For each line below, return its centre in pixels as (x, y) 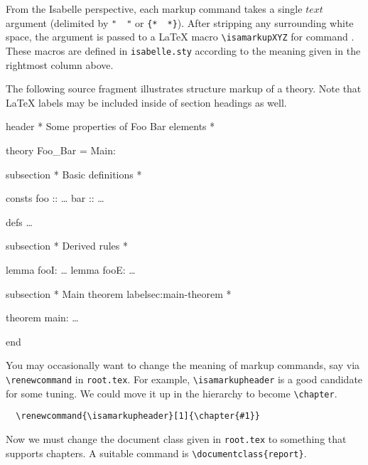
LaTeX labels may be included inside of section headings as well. (146, 102)
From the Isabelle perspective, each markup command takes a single (154, 9)
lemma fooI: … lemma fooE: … (71, 269)
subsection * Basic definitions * (74, 174)
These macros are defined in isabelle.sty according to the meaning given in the (183, 50)
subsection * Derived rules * (67, 246)
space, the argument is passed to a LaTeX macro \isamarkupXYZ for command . (180, 37)
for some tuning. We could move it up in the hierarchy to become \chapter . (172, 393)
